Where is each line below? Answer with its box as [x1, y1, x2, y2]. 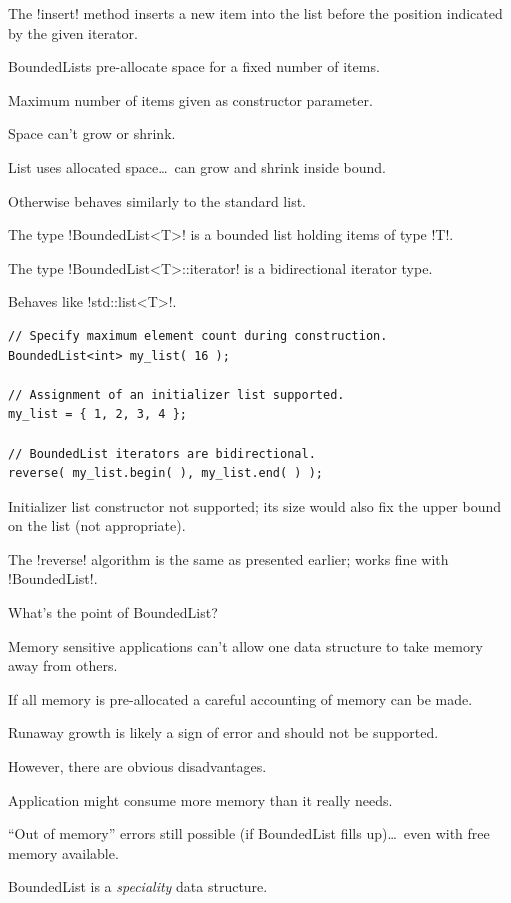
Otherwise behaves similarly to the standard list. [8, 190, 307, 211]
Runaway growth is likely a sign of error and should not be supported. [8, 722, 439, 743]
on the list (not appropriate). [8, 515, 186, 536]
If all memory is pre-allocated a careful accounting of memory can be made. [8, 688, 473, 709]
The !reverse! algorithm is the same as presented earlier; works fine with [8, 548, 449, 569]
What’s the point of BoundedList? [8, 602, 218, 623]
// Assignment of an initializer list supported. [8, 387, 345, 402]
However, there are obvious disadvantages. [8, 756, 267, 777]
